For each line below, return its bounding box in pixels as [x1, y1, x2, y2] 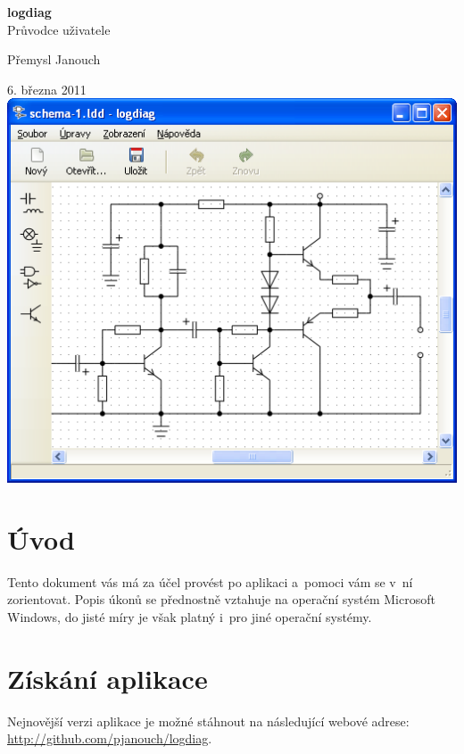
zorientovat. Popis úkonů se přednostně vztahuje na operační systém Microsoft [7, 590, 435, 609]
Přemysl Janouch [7, 50, 101, 69]
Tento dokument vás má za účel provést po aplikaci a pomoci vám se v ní [7, 572, 413, 591]
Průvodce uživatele [7, 20, 111, 38]
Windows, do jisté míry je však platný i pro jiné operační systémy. [7, 607, 372, 626]
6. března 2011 [7, 79, 87, 98]
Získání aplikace [7, 659, 208, 696]
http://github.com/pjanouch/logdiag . [7, 729, 212, 748]
